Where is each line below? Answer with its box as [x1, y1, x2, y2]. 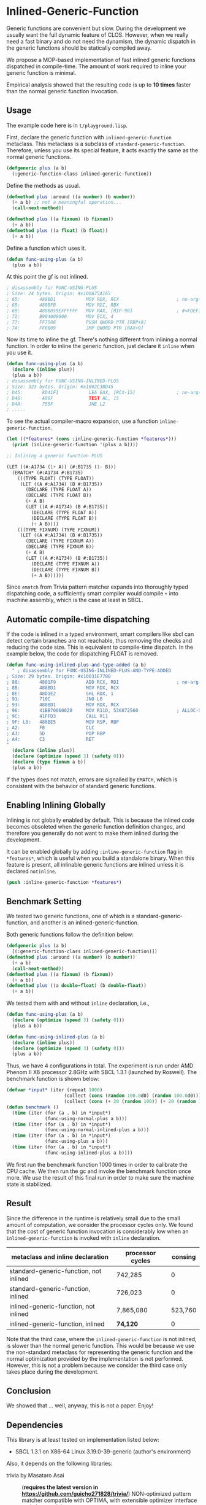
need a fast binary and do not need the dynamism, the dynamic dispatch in [6, 37, 196, 45]
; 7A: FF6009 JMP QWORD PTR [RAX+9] [6, 325, 144, 331]
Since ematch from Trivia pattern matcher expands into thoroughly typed [6, 583, 189, 590]
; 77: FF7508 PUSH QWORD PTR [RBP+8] [6, 319, 147, 325]
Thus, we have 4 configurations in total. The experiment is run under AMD [6, 1062, 194, 1069]
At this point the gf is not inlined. [6, 273, 88, 280]
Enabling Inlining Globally [6, 800, 106, 811]
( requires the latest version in [21, 1484, 99, 1491]
